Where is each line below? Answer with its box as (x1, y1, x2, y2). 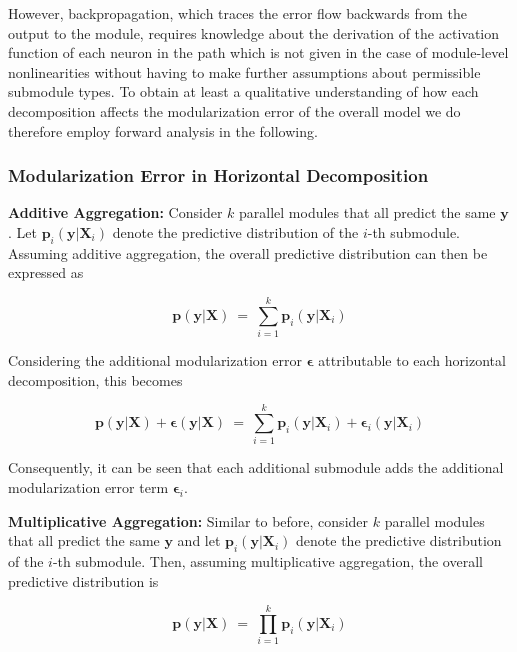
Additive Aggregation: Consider (8, 202, 223, 223)
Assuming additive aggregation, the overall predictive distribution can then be (8, 242, 488, 263)
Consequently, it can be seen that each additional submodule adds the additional (8, 457, 504, 478)
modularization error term (8, 476, 169, 497)
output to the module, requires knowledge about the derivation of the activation (8, 22, 500, 43)
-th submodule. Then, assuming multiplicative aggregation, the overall (52, 550, 483, 571)
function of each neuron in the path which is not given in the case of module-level (8, 42, 509, 63)
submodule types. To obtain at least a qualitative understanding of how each (8, 81, 479, 102)
